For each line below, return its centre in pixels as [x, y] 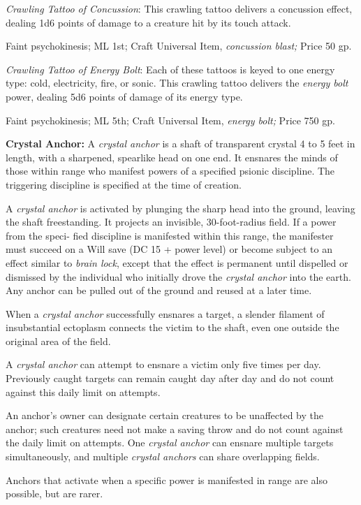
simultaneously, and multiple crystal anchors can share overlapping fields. [163, 456]
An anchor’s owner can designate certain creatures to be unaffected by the [164, 415]
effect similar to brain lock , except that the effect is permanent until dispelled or [177, 262]
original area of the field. [58, 341]
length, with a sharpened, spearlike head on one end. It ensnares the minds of [172, 157]
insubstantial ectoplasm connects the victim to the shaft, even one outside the [172, 327]
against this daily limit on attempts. [83, 391]
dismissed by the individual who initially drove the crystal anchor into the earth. [178, 276]
